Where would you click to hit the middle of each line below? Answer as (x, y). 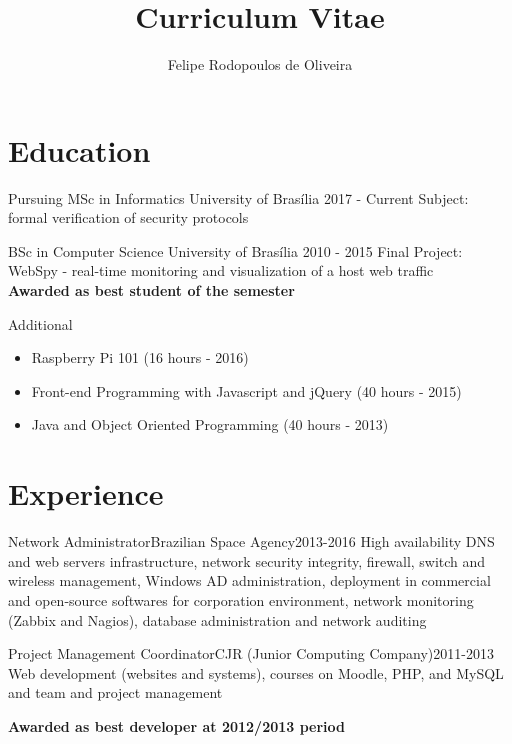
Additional (40, 323)
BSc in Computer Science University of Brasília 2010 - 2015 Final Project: (235, 250)
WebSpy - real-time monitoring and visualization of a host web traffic (221, 270)
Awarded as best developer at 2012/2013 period (177, 725)
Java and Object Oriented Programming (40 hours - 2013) (210, 424)
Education (79, 149)
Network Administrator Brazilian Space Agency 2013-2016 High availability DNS (251, 541)
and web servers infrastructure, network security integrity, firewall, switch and (247, 560)
